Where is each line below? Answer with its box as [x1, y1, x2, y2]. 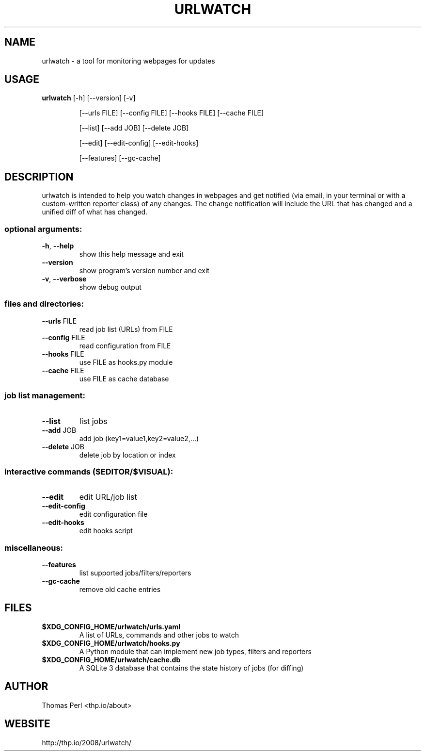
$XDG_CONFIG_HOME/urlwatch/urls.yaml [42, 622, 181, 631]
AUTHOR [4, 680, 48, 693]
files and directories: [4, 299, 84, 309]
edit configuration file [79, 510, 148, 519]
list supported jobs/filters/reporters [79, 569, 191, 577]
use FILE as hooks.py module [79, 358, 173, 366]
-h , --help [42, 242, 74, 250]
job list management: [4, 391, 86, 401]
